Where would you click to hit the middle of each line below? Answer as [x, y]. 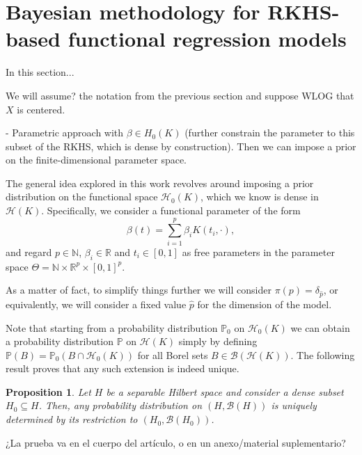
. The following [323, 354]
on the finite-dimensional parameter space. [96, 160]
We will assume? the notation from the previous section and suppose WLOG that [180, 95]
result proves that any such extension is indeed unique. [123, 368]
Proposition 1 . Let [48, 391]
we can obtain [320, 327]
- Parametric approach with [65, 133]
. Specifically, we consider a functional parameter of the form [171, 210]
